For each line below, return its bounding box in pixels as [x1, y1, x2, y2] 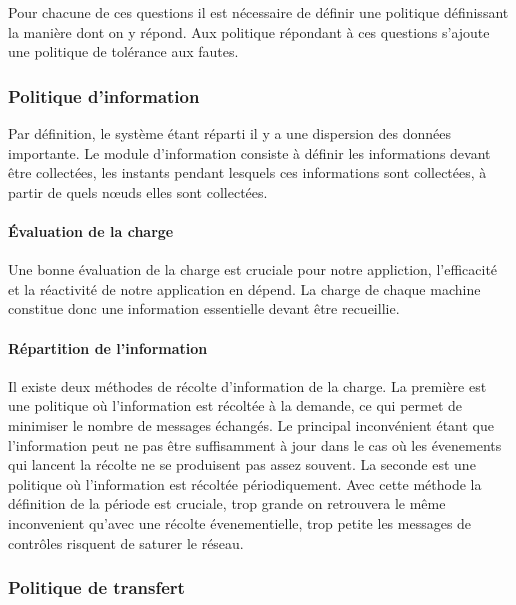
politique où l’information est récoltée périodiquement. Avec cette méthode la [8, 473, 482, 494]
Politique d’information [8, 83, 200, 108]
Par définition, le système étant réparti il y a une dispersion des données [8, 123, 451, 143]
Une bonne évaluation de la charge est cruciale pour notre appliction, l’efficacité [8, 259, 498, 280]
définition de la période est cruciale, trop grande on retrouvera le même [8, 493, 446, 514]
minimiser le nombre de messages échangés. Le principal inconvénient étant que [8, 414, 494, 435]
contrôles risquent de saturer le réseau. [8, 532, 244, 553]
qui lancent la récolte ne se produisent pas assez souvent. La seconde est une [8, 454, 476, 475]
